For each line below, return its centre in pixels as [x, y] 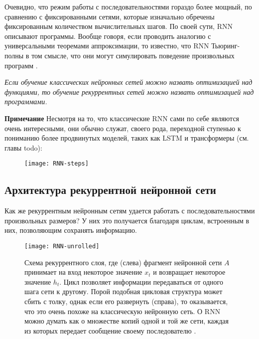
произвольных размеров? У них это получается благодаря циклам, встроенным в [127, 220]
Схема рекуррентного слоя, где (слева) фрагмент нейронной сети [123, 262]
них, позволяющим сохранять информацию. [71, 230]
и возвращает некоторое [189, 272]
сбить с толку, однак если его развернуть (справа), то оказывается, [126, 301]
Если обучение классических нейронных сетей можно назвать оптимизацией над [129, 82]
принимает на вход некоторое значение [83, 272]
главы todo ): [23, 147]
